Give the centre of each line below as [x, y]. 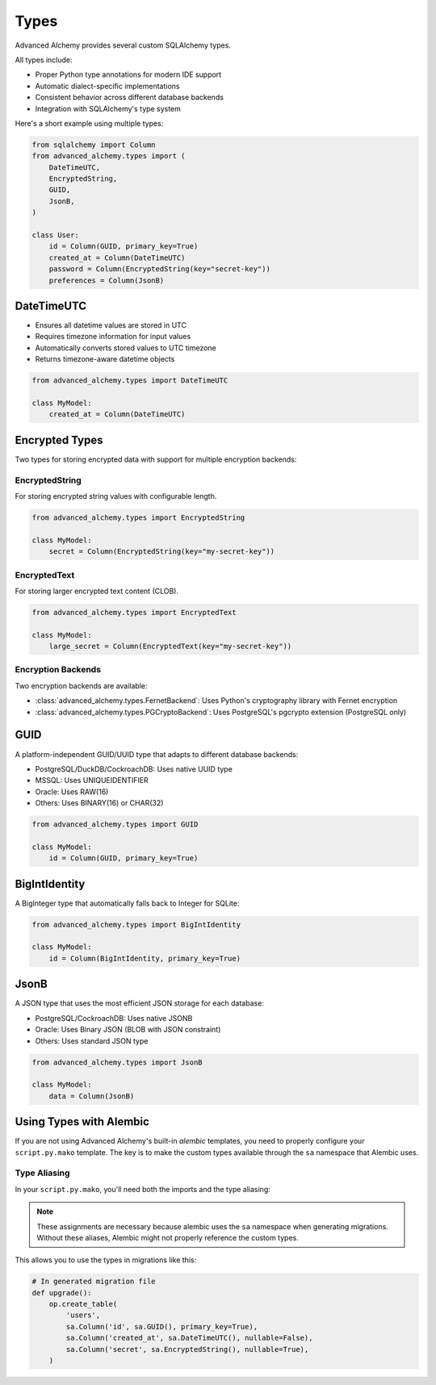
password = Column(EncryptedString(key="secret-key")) [159, 269]
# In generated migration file [94, 1282]
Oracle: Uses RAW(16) [72, 792]
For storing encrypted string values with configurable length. [116, 496]
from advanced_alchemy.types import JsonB [117, 1062]
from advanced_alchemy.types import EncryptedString [138, 518]
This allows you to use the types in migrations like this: [106, 1260]
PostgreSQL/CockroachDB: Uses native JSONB [114, 1018]
